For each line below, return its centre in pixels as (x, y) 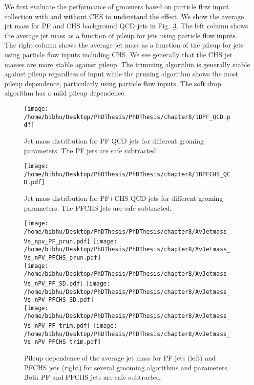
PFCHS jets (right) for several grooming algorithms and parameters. (127, 367)
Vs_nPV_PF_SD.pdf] (54, 283)
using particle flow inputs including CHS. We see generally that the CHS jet (118, 54)
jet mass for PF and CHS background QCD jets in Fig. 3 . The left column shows (126, 26)
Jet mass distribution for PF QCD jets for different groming (114, 140)
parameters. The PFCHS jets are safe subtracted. (98, 207)
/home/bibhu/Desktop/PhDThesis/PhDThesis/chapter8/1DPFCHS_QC (127, 174)
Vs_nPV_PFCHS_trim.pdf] (63, 342)
